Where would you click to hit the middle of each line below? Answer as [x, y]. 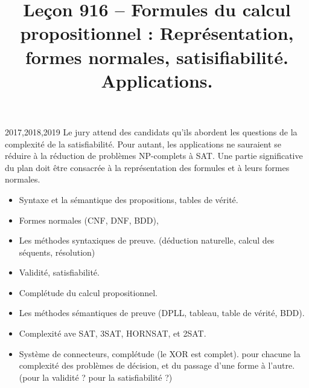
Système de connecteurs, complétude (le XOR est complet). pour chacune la [160, 353]
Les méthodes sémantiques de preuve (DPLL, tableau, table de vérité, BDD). [162, 313]
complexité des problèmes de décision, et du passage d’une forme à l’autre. [157, 365]
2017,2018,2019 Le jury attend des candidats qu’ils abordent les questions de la [151, 131]
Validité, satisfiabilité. [59, 272]
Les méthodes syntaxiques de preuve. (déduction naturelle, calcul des [147, 240]
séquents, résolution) [57, 252]
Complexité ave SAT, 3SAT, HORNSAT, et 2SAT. [113, 333]
